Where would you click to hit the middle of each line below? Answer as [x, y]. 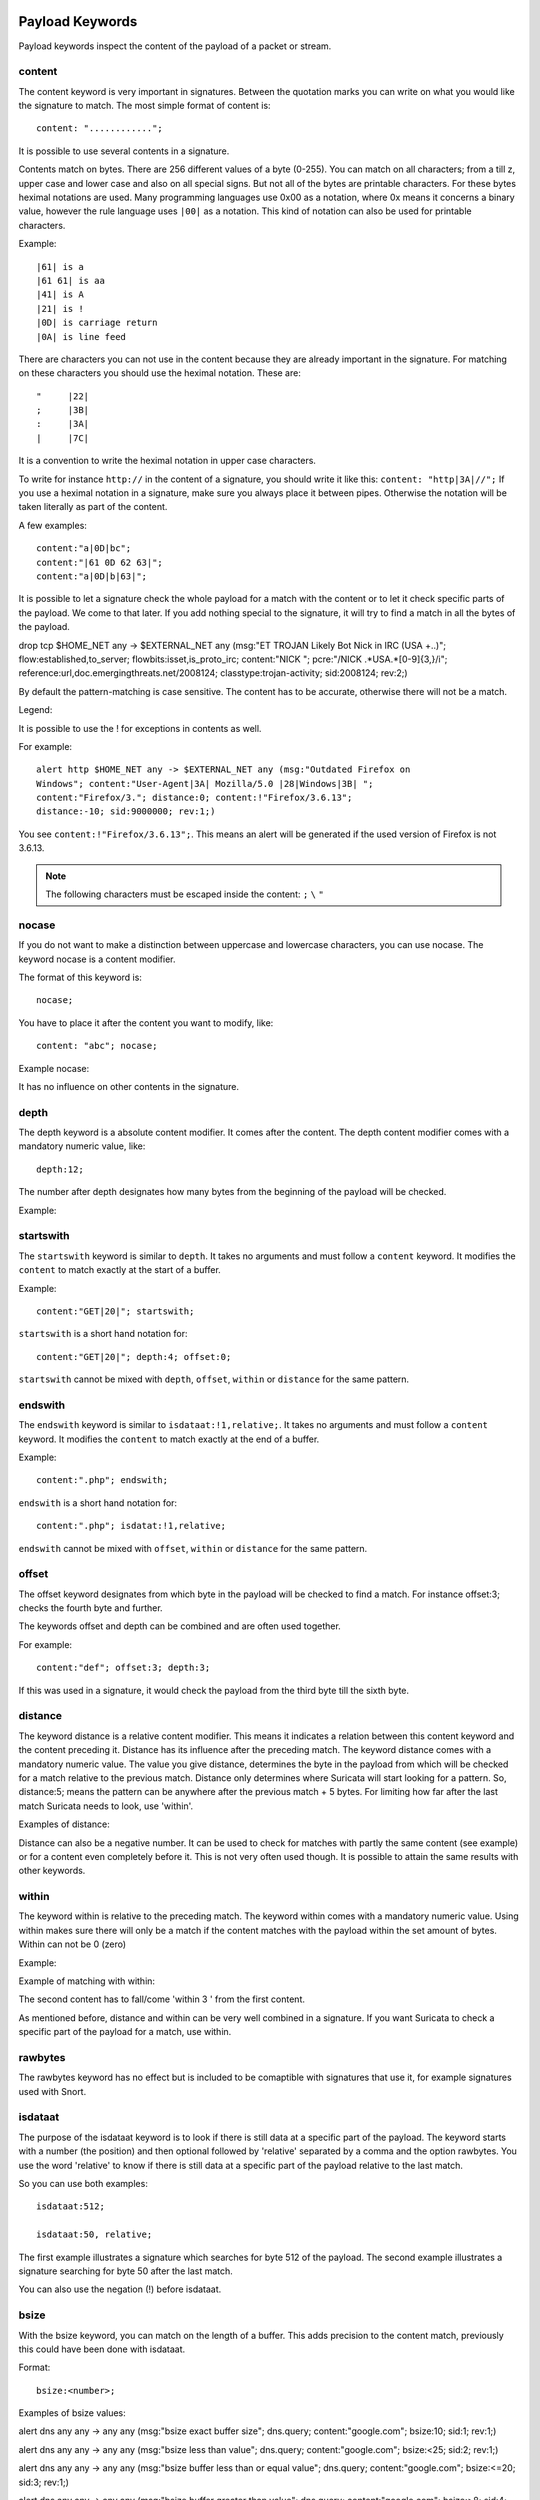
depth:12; [60, 1169]
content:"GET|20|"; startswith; [115, 1311]
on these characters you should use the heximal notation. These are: [160, 373]
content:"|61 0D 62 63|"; [100, 562]
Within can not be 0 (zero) [72, 1944]
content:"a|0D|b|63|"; [92, 576]
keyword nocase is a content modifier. [97, 959]
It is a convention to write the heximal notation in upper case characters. [167, 461]
